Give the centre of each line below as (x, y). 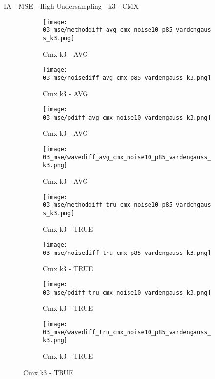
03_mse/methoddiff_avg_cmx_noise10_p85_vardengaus (127, 30)
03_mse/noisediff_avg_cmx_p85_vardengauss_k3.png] (127, 78)
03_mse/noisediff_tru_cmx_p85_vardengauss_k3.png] (127, 253)
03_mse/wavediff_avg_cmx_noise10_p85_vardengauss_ (127, 157)
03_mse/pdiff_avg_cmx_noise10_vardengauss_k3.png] (127, 117)
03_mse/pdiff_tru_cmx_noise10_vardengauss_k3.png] (127, 292)
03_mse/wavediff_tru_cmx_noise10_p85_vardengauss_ (127, 332)
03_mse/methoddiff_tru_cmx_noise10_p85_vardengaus (127, 205)
